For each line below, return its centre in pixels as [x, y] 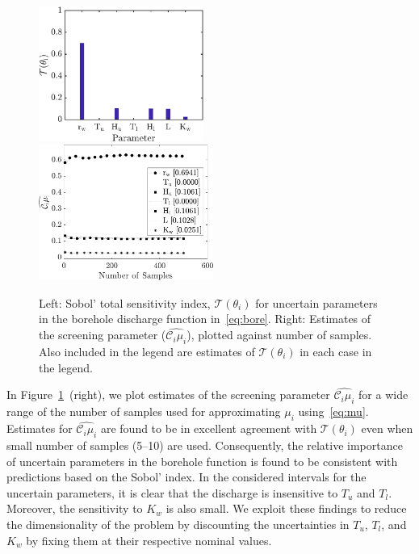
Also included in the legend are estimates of [147, 351]
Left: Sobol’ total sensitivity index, [125, 302]
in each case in [336, 351]
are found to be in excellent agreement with [209, 428]
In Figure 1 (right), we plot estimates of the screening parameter [168, 395]
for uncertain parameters [316, 302]
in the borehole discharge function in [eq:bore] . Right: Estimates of [205, 319]
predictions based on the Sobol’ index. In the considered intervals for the [186, 477]
